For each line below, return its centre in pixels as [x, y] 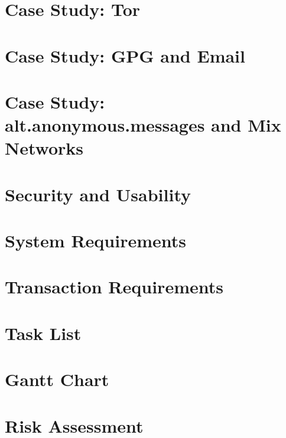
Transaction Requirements [114, 287]
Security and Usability [98, 194]
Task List [43, 333]
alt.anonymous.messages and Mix [143, 125]
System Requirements [95, 241]
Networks [44, 148]
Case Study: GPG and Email [125, 55]
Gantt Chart [57, 379]
